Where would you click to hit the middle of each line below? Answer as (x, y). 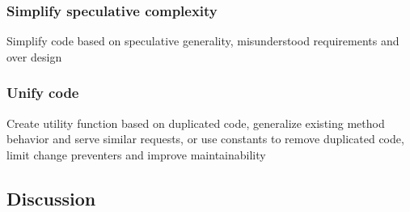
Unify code (43, 93)
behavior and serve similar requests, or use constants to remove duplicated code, (205, 139)
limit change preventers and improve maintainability (136, 154)
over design (34, 56)
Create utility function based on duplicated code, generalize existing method (196, 123)
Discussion (51, 198)
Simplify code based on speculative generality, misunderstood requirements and (203, 41)
